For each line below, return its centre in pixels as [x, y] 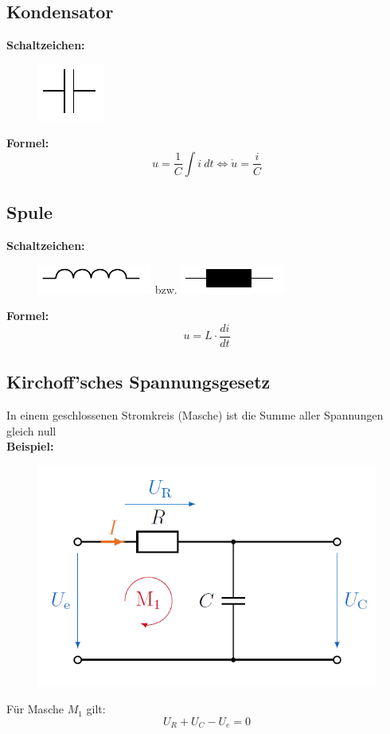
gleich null [31, 430]
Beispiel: [30, 446]
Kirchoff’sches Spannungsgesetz [138, 382]
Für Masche [35, 709]
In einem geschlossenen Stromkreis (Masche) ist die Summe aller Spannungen [195, 415]
